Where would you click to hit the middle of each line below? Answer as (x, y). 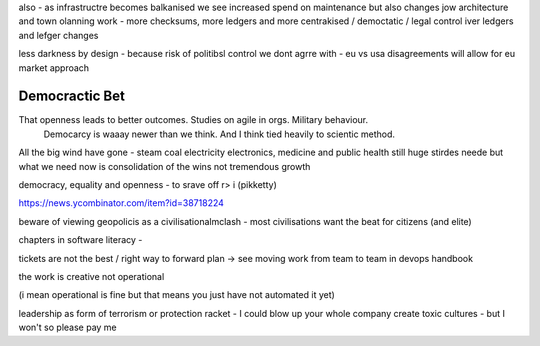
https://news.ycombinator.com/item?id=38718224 (121, 203)
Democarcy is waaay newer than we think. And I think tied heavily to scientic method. (219, 134)
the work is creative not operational (91, 276)
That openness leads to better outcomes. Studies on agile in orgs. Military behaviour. (193, 120)
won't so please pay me (67, 327)
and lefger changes (58, 35)
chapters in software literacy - (80, 240)
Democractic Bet (71, 96)
